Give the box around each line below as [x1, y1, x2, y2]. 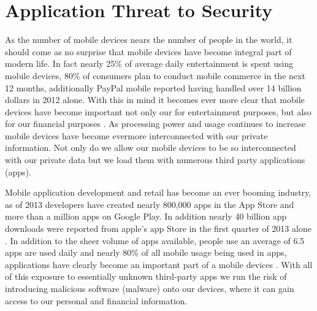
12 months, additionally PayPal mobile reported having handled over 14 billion [5, 81, 302, 94]
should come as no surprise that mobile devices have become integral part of [5, 45, 292, 58]
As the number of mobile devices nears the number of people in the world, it [5, 33, 292, 46]
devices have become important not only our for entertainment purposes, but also [5, 105, 311, 118]
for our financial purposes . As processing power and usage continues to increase [5, 117, 306, 130]
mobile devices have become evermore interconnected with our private [5, 129, 268, 142]
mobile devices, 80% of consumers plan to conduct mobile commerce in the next [5, 69, 305, 82]
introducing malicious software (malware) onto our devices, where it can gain [5, 282, 294, 294]
